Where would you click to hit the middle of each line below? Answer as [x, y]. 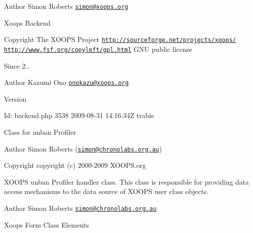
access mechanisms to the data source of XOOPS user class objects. [106, 191]
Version [15, 98]
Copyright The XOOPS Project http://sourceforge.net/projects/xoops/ [120, 39]
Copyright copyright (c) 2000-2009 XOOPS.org [75, 165]
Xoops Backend [27, 22]
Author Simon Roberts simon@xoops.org [66, 6]
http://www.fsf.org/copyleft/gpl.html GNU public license [98, 49]
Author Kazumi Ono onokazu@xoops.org [66, 82]
